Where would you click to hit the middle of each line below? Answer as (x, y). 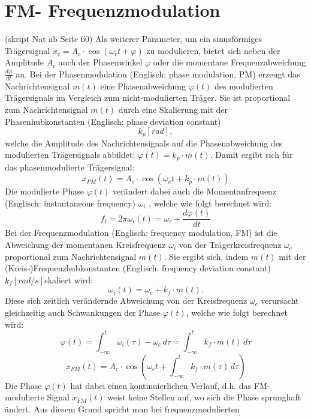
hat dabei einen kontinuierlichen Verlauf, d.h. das (161, 385)
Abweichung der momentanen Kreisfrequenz (85, 245)
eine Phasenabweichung (143, 86)
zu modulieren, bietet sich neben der (213, 50)
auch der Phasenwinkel (100, 62)
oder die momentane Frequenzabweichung (230, 62)
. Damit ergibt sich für (251, 155)
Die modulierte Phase (44, 191)
